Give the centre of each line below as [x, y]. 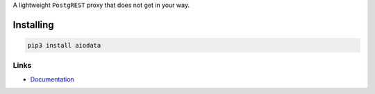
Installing [34, 25]
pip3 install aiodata [64, 45]
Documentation [52, 79]
